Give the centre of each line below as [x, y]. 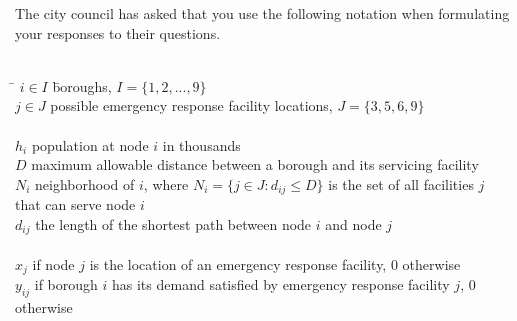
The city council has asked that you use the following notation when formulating [262, 13]
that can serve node [75, 204]
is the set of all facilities [401, 183]
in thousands [201, 144]
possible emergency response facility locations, [191, 105]
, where [166, 183]
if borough [66, 284]
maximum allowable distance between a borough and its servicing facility [255, 164]
